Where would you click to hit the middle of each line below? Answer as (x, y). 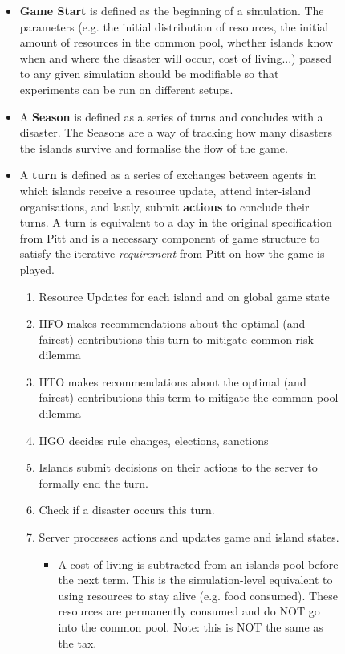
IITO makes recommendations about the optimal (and (172, 381)
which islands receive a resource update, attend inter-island (165, 190)
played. (37, 269)
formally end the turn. (93, 482)
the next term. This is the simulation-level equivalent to (195, 580)
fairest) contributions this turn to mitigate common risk (176, 339)
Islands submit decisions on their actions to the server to (178, 467)
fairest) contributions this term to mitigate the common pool (189, 397)
